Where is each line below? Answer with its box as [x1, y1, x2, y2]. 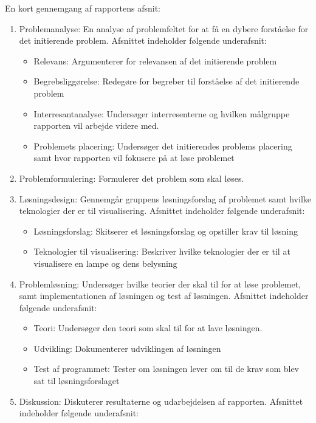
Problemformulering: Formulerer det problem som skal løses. [19, 171, 244, 184]
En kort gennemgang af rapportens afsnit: [5, 2, 161, 14]
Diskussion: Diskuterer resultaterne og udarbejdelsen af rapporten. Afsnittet [19, 394, 303, 407]
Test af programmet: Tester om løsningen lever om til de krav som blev [33, 362, 299, 375]
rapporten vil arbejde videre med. [33, 119, 159, 132]
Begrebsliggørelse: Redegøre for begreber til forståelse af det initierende [33, 75, 300, 88]
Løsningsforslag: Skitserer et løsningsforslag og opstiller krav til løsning [33, 224, 298, 237]
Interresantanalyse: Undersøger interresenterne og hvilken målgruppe [33, 107, 290, 120]
